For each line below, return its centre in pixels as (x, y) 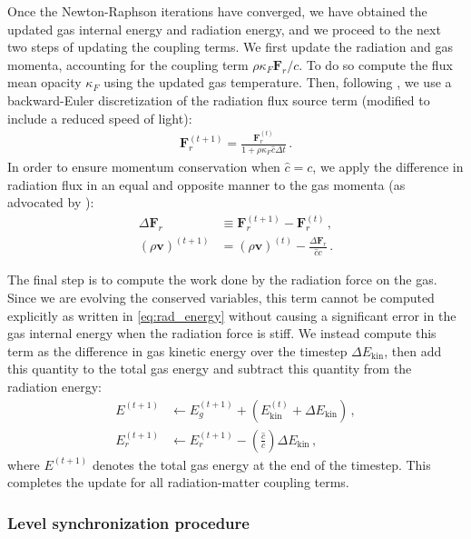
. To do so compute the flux (376, 64)
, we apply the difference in (388, 166)
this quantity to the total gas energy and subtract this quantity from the (210, 369)
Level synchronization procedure (128, 522)
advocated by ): (51, 202)
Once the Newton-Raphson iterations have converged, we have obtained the (217, 11)
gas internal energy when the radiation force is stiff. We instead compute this (222, 333)
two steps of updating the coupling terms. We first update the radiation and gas (230, 47)
